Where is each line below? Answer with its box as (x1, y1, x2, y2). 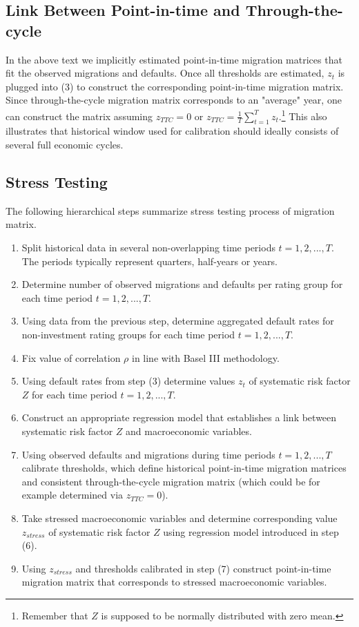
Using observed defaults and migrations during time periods (21, 447, 275, 461)
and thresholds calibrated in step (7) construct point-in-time (75, 561, 331, 575)
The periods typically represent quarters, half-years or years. (21, 253, 278, 268)
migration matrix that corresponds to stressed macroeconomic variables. (21, 575, 327, 589)
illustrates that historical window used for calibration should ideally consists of (6, 124, 339, 138)
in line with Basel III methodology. (131, 350, 280, 365)
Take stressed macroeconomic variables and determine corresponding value (21, 510, 338, 525)
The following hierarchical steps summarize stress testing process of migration (6, 203, 335, 218)
